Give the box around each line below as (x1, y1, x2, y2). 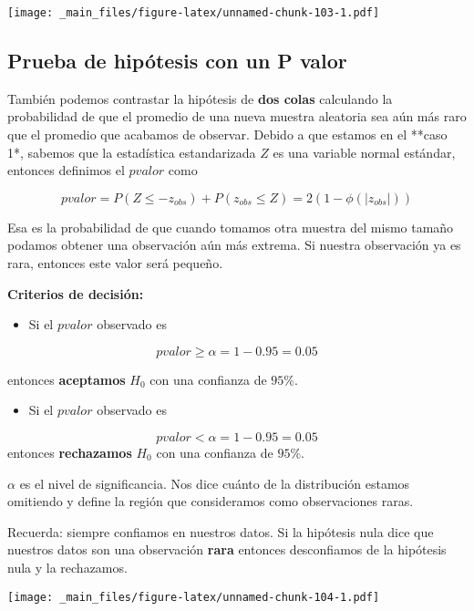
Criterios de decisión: (7, 284, 144, 303)
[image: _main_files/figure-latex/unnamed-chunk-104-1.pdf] (7, 590, 380, 604)
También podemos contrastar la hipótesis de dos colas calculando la (7, 88, 393, 108)
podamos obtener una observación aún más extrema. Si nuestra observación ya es (7, 235, 461, 254)
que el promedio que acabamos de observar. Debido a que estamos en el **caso (7, 125, 448, 144)
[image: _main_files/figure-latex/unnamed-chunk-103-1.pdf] (7, 6, 380, 19)
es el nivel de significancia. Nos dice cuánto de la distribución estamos (19, 473, 410, 492)
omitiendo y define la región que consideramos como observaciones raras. (7, 492, 414, 511)
